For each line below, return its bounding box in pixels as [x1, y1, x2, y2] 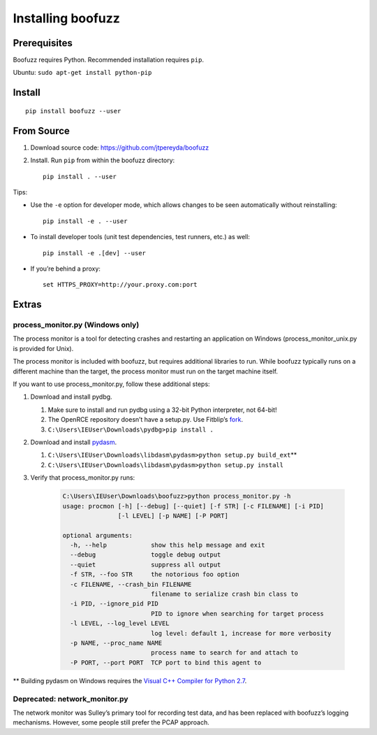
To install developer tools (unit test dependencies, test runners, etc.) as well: [30, 233, 251, 241]
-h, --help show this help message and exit [70, 541, 265, 549]
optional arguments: [62, 531, 133, 539]
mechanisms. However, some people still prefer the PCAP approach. [13, 718, 209, 727]
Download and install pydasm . [30, 438, 117, 446]
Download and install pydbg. [30, 392, 112, 401]
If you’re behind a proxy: [30, 264, 101, 273]
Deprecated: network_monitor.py [13, 694, 128, 704]
